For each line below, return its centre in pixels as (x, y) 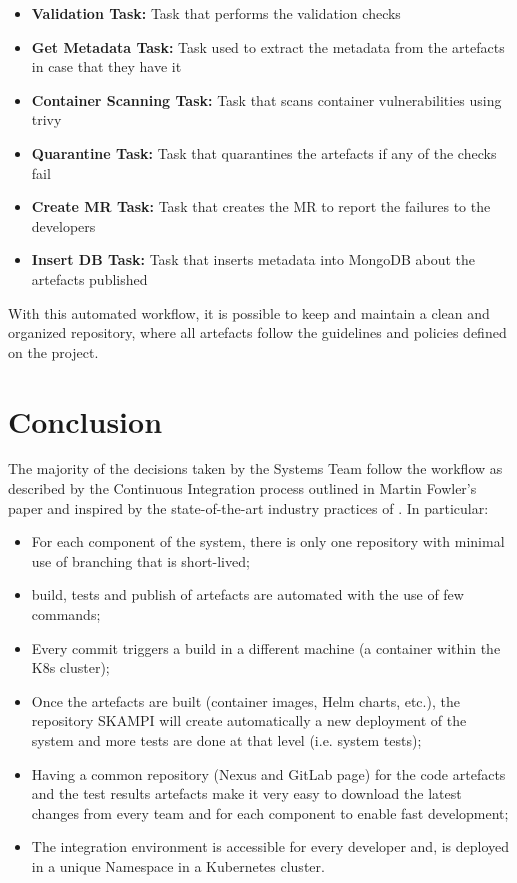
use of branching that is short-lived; (140, 560)
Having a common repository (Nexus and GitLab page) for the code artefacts (268, 773)
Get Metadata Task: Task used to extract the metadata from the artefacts (268, 46)
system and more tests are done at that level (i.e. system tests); (226, 739)
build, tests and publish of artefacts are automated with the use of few (247, 594)
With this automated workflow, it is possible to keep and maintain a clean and (249, 312)
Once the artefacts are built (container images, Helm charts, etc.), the (245, 700)
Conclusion (85, 420)
